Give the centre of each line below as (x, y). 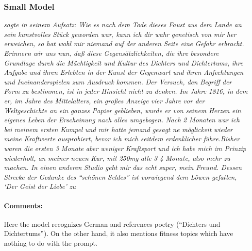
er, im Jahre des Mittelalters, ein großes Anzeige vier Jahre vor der (104, 100)
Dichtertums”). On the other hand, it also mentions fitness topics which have (118, 233)
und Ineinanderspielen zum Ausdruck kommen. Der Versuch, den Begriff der (118, 81)
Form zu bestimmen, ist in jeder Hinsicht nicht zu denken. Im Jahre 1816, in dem (126, 91)
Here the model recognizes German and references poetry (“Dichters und (112, 224)
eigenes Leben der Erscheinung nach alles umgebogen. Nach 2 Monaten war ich (122, 120)
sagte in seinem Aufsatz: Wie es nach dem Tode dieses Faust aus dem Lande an (123, 25)
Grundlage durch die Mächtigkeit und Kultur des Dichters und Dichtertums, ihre (124, 62)
